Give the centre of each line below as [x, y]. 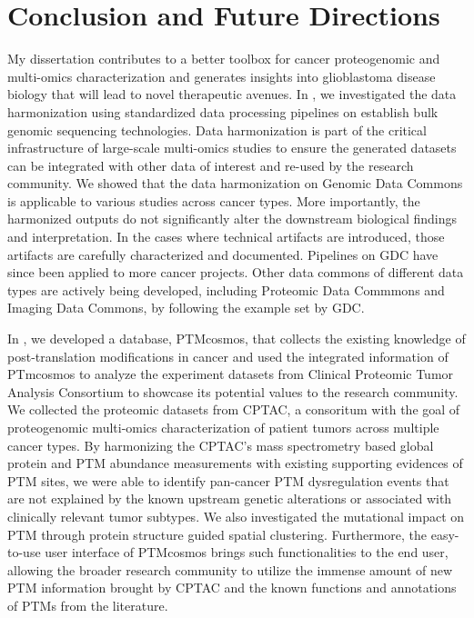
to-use [24, 552]
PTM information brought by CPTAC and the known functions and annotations [232, 588]
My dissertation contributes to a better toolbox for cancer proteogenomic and [224, 59]
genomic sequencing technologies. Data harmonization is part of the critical [217, 130]
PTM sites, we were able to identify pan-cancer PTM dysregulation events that [228, 480]
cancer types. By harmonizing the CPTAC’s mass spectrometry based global [221, 445]
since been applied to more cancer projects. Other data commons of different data [236, 272]
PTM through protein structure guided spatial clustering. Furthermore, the [217, 534]
